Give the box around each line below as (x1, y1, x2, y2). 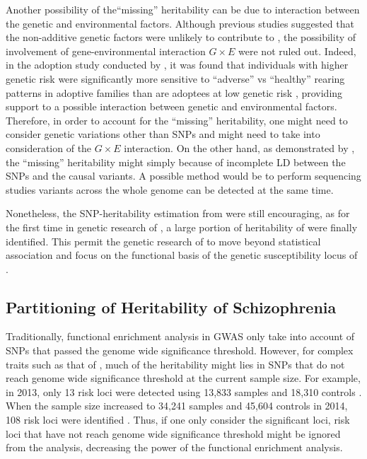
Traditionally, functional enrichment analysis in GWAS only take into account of (6, 329, 355, 344)
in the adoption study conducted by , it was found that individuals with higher (6, 57, 349, 72)
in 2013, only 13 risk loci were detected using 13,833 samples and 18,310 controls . (6, 384, 362, 399)
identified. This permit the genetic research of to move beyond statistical (6, 233, 321, 248)
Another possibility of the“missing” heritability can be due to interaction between (6, 2, 360, 16)
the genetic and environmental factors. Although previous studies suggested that (6, 16, 354, 30)
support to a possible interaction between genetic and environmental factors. (6, 99, 337, 114)
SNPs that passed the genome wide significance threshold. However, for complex (6, 343, 354, 358)
